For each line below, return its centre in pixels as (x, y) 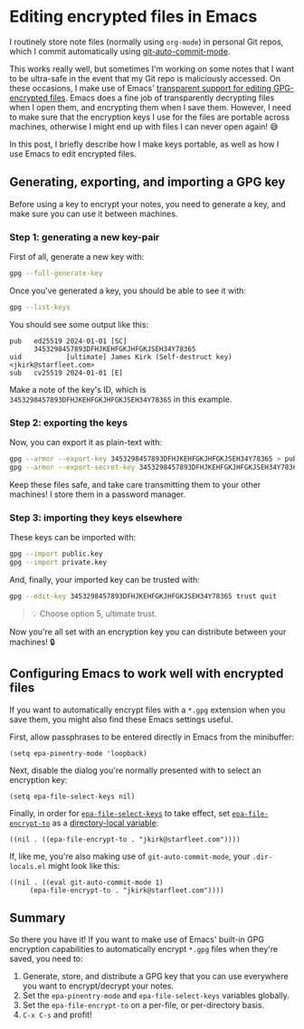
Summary (38, 917)
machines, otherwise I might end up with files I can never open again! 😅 (144, 126)
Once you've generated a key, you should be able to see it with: (128, 291)
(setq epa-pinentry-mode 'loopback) (78, 753)
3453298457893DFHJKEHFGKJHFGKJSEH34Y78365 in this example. (121, 399)
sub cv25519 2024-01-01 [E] (66, 373)
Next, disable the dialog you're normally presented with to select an (135, 770)
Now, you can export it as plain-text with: (86, 443)
